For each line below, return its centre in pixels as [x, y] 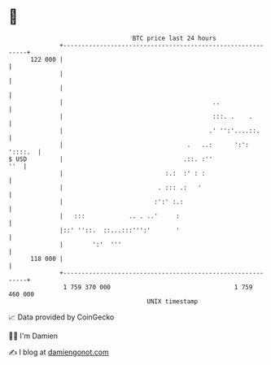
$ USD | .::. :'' [111, 159]
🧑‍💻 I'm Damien [33, 336]
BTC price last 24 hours [175, 38]
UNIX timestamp [173, 301]
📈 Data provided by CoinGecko [61, 317]
